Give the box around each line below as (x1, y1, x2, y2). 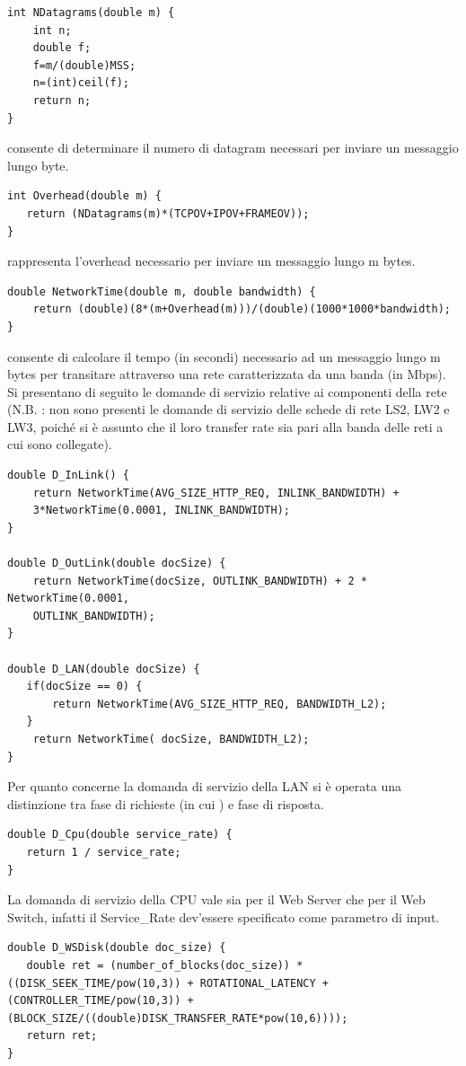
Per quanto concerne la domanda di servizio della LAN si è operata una (7, 777, 401, 796)
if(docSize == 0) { (26, 680, 143, 693)
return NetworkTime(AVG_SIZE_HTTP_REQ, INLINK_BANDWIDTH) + (32, 486, 400, 499)
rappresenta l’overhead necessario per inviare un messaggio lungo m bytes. (7, 251, 416, 270)
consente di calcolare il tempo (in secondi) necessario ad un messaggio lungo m (7, 347, 441, 366)
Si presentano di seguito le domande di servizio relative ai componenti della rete (7, 382, 447, 401)
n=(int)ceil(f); (32, 76, 130, 90)
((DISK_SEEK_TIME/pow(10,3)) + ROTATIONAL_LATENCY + (7, 976, 329, 990)
